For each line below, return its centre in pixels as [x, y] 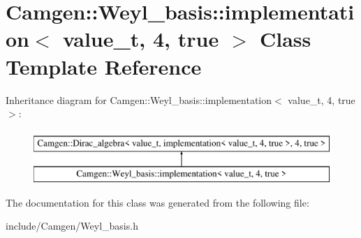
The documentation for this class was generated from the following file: [157, 202]
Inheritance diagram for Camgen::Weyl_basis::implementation [139, 99]
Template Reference [104, 66]
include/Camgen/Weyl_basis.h [72, 226]
